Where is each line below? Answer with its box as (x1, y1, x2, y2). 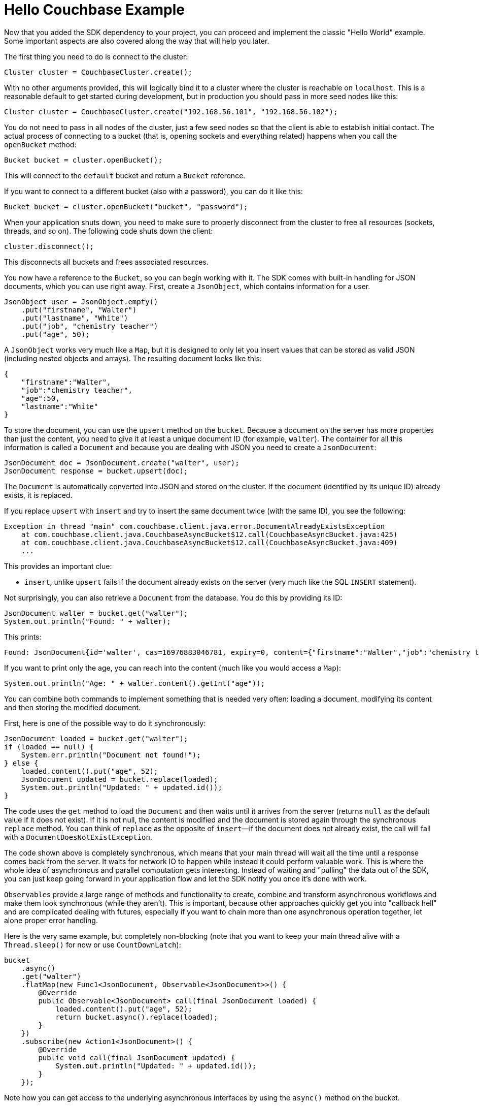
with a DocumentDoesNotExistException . (4, 832, 152, 841)
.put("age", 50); (21, 330, 90, 338)
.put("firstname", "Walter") (21, 305, 137, 314)
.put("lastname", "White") (21, 313, 128, 322)
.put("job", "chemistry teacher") (21, 322, 158, 330)
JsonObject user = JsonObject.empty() (4, 297, 158, 306)
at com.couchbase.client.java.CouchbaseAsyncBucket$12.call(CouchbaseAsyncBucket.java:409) (21, 538, 398, 547)
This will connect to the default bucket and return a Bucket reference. (4, 171, 246, 180)
